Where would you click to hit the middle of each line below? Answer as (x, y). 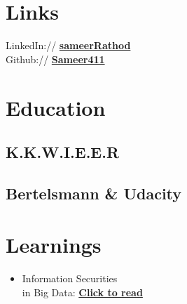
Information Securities (70, 278)
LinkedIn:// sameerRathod (68, 45)
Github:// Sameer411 (55, 59)
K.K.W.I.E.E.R (63, 152)
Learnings (54, 245)
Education (56, 107)
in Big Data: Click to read (82, 292)
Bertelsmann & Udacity (94, 193)
